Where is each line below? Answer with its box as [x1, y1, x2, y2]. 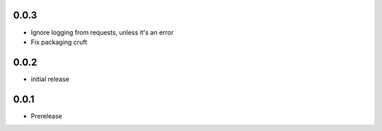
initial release [30, 75, 70, 83]
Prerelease [30, 111, 63, 120]
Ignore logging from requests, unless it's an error [30, 28, 174, 37]
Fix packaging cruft [30, 37, 88, 46]
